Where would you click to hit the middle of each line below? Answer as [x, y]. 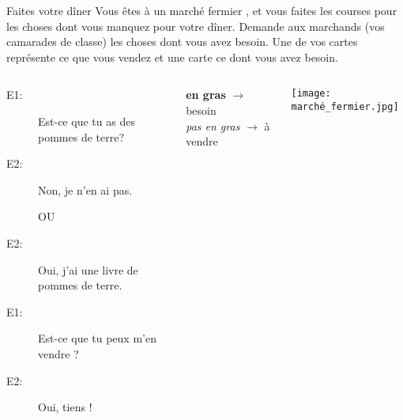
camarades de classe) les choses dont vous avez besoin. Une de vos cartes [182, 42]
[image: [311, 94]
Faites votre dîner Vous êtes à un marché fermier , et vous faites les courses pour [202, 10]
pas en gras [213, 125]
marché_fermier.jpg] [345, 107]
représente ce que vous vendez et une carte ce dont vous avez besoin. [172, 57]
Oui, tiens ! [65, 407]
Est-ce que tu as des [87, 121]
